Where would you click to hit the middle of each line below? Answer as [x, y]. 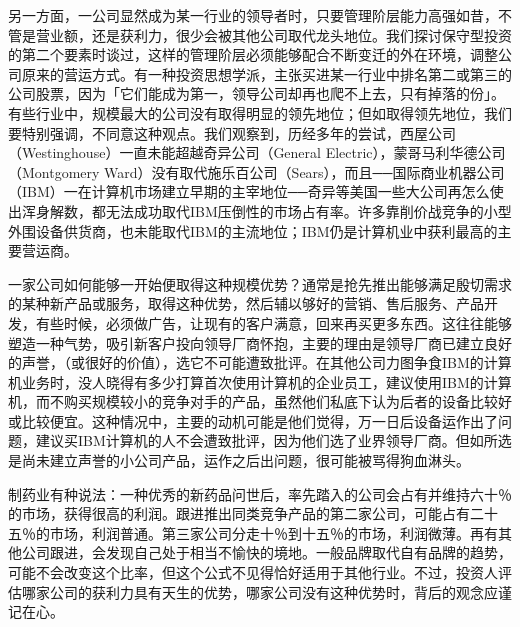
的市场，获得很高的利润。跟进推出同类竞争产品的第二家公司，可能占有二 [246, 513]
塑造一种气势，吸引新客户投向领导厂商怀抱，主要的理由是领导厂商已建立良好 [260, 342]
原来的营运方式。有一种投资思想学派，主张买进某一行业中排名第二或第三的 [266, 73]
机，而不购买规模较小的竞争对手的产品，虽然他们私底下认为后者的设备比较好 [260, 401]
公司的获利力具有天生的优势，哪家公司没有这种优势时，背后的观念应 [273, 591]
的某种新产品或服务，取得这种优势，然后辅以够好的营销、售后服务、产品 [246, 303]
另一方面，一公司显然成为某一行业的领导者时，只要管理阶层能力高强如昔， [253, 15]
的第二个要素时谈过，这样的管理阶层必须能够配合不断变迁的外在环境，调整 [253, 54]
